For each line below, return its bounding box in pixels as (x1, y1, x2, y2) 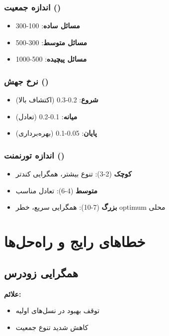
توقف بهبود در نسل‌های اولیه (15, 305, 100, 316)
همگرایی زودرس (4, 265, 79, 280)
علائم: (4, 288, 21, 299)
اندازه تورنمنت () (4, 149, 65, 161)
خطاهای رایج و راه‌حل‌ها (4, 231, 146, 252)
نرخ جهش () (4, 75, 49, 87)
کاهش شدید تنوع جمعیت (15, 322, 88, 332)
